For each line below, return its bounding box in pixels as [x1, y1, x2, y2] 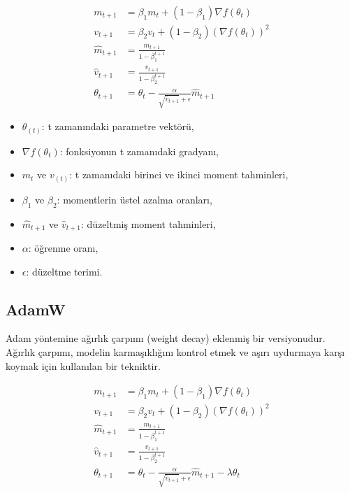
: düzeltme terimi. [26, 264, 103, 278]
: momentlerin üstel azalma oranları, [57, 192, 212, 206]
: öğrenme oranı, [28, 241, 99, 255]
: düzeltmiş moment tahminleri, [81, 216, 216, 231]
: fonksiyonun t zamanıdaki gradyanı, [59, 143, 219, 158]
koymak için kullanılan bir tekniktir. [6, 358, 161, 373]
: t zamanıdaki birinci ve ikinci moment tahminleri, [69, 167, 289, 182]
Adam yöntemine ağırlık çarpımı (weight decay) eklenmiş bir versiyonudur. [6, 331, 326, 345]
